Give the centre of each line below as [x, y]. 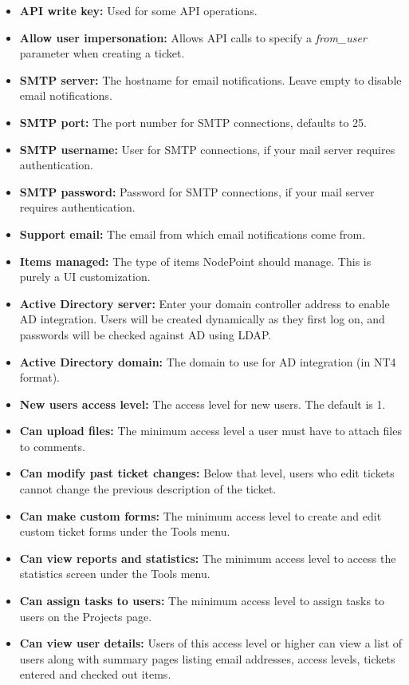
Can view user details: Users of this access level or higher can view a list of [211, 643]
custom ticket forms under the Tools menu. [125, 531]
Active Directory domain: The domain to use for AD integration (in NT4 [208, 361]
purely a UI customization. [85, 277]
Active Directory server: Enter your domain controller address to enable [204, 303]
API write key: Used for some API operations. [138, 10]
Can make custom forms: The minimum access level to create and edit [201, 515]
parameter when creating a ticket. [102, 53]
